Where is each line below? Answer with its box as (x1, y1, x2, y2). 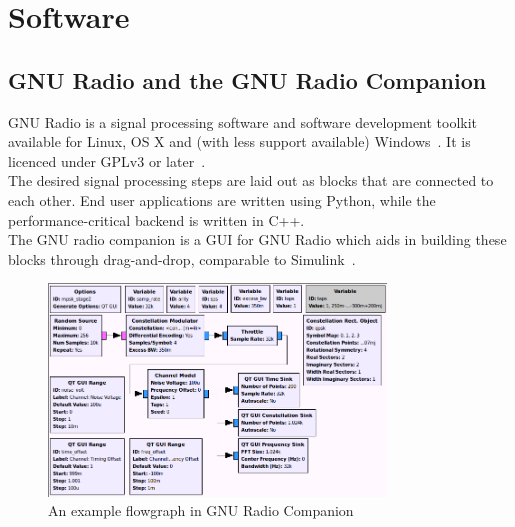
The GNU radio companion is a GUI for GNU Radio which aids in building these (8, 229, 507, 250)
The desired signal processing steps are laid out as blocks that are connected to (8, 170, 494, 191)
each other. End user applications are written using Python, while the (8, 189, 436, 210)
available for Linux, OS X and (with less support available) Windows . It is (8, 131, 471, 152)
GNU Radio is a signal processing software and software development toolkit (8, 111, 478, 132)
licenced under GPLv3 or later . (8, 150, 206, 171)
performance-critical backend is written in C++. (8, 209, 305, 230)
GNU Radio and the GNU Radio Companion (8, 64, 487, 95)
